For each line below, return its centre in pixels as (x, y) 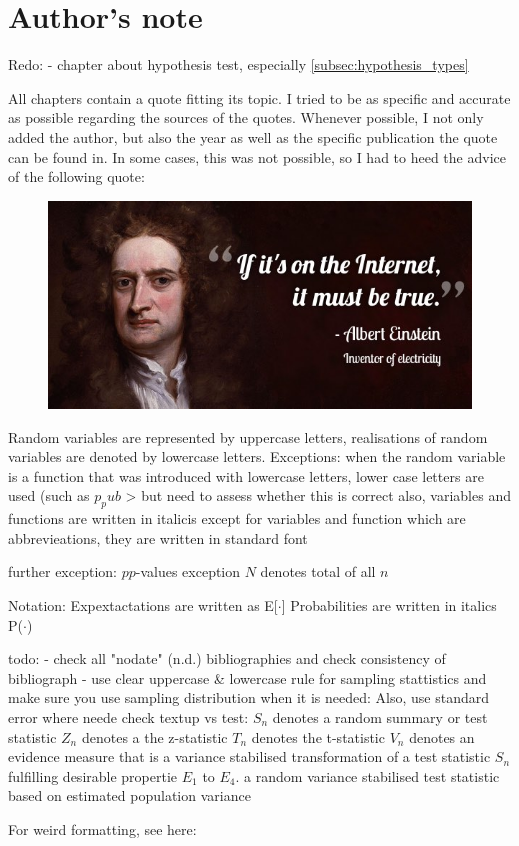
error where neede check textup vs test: (128, 717)
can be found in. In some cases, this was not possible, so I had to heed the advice (257, 156)
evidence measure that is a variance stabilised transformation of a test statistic (249, 756)
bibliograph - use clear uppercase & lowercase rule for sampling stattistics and (247, 677)
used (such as (49, 495)
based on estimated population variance (129, 795)
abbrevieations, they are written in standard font (158, 537)
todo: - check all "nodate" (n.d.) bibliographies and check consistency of (227, 658)
